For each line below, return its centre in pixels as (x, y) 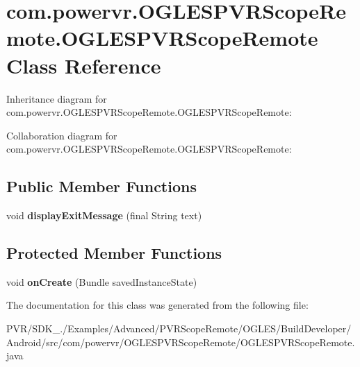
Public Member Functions (101, 186)
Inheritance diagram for (57, 98)
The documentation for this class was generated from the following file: (157, 305)
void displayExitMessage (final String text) (104, 215)
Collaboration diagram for (62, 135)
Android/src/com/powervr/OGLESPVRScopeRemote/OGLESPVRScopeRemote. (181, 342)
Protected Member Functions (114, 253)
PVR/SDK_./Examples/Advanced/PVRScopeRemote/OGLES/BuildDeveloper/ (179, 328)
